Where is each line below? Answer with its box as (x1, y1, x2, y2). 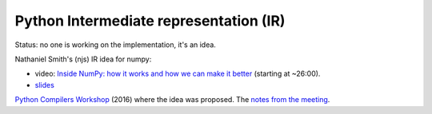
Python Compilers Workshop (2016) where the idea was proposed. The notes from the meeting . (14, 95, 330, 104)
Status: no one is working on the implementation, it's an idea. (14, 40, 216, 49)
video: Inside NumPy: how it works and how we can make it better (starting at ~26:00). (34, 69, 321, 79)
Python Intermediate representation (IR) (14, 12, 286, 29)
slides (34, 80, 55, 89)
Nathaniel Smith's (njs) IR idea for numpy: (14, 54, 152, 64)
